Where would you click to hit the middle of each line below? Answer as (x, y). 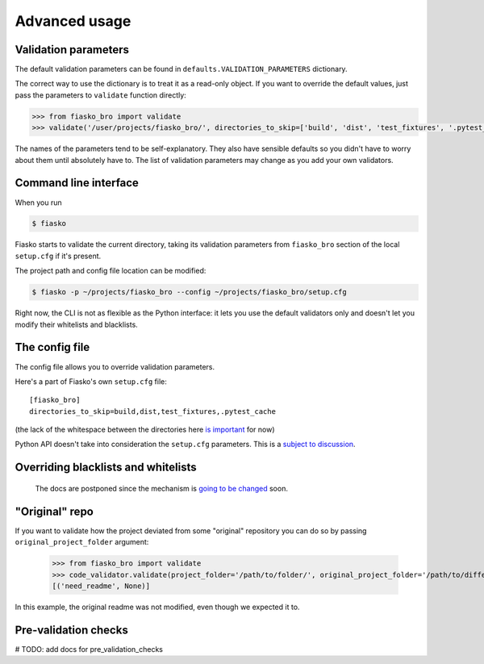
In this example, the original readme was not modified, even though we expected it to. (157, 607)
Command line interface (77, 183)
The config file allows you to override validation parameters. (115, 366)
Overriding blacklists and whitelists (106, 468)
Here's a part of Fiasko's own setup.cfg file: (91, 381)
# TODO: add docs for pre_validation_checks (89, 649)
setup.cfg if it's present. (58, 256)
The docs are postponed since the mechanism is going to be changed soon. (161, 488)
